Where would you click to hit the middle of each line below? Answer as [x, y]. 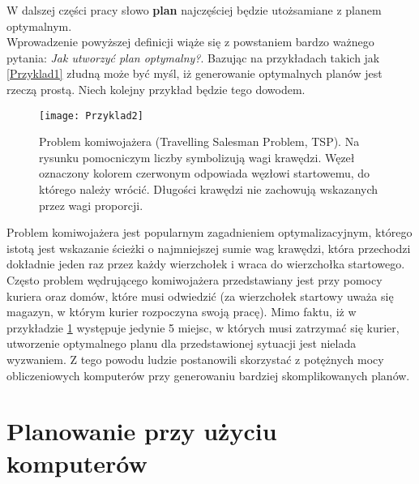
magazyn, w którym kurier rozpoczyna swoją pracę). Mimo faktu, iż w [182, 312]
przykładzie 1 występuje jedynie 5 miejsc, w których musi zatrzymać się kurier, [203, 327]
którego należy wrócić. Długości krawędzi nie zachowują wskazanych [209, 189]
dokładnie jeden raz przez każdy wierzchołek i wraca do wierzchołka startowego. [206, 264]
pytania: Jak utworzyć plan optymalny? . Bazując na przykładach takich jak [193, 57]
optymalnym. [39, 26]
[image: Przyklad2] [91, 116]
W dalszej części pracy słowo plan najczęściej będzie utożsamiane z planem [194, 10]
